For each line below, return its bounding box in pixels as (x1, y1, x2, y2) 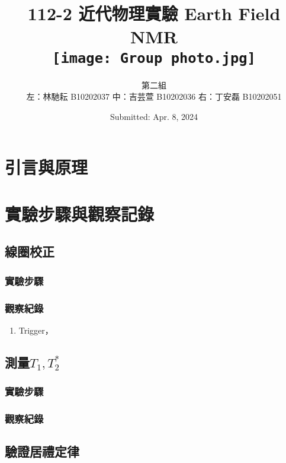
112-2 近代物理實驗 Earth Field (27, 1, 281, 26)
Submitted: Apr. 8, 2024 (110, 110, 198, 122)
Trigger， (18, 324, 53, 336)
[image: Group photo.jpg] (52, 49, 256, 66)
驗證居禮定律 (5, 442, 79, 461)
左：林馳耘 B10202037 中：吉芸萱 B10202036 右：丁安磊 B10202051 (26, 90, 282, 103)
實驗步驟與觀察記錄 (5, 201, 155, 226)
